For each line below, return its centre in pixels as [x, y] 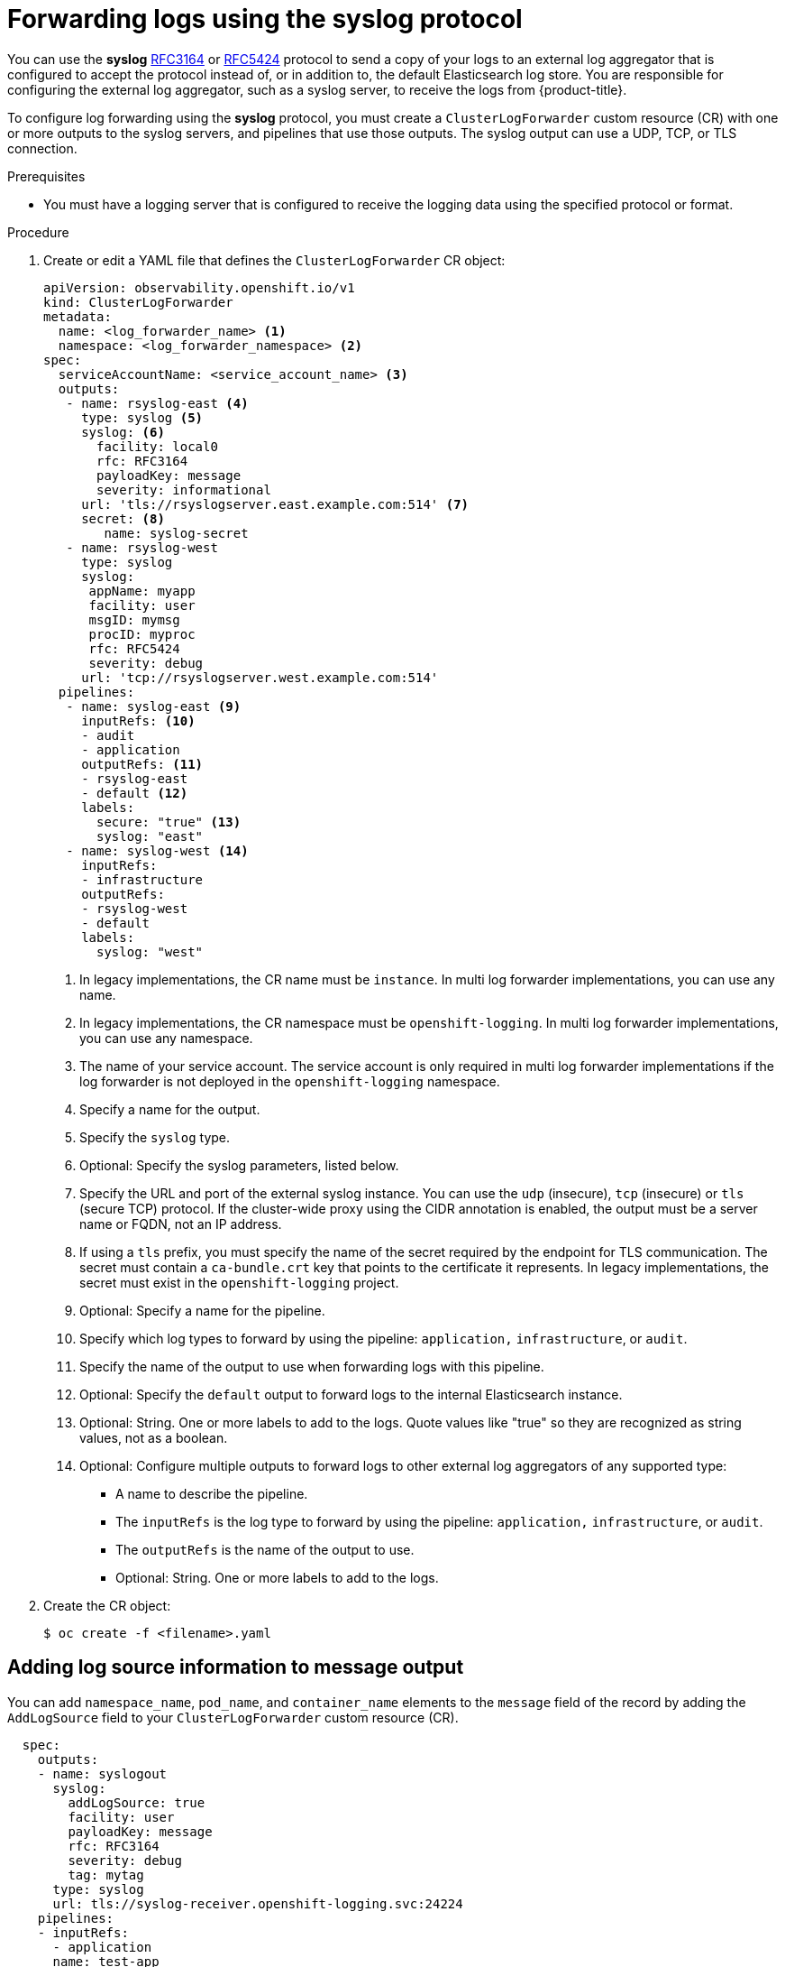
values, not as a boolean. [154, 1437]
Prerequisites [46, 176]
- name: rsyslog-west [142, 547]
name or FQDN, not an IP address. [181, 1224]
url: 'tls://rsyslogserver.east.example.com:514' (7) [275, 504]
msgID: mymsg [134, 619]
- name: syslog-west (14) [157, 850]
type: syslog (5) [142, 417]
